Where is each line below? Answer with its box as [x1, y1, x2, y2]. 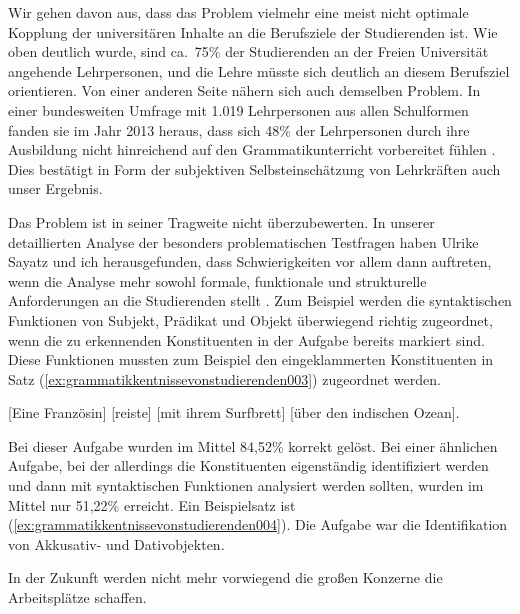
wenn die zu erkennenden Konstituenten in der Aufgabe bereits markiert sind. [8, 329, 485, 350]
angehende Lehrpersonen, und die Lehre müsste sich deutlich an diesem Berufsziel [8, 60, 510, 81]
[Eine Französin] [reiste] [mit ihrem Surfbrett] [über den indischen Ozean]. [8, 402, 460, 423]
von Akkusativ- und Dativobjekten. [8, 533, 225, 554]
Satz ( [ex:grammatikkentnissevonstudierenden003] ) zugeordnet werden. [8, 368, 441, 389]
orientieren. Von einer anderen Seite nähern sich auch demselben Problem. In [8, 80, 481, 101]
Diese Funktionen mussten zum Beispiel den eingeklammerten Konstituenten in [8, 349, 494, 370]
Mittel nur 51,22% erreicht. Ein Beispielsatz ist [8, 494, 296, 515]
